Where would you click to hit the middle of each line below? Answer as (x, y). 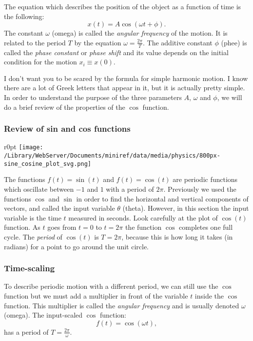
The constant (24, 33)
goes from (62, 227)
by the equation (98, 42)
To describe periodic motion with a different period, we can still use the (111, 286)
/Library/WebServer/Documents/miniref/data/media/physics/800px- (112, 156)
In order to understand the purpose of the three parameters (93, 97)
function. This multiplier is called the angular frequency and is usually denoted (122, 305)
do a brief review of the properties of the (65, 107)
